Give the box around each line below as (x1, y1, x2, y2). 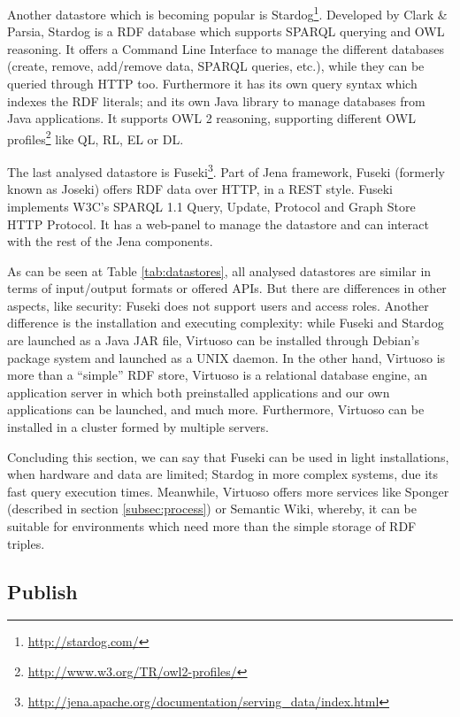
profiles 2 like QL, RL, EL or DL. (7, 127, 184, 148)
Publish (7, 577, 78, 605)
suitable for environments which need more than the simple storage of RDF (7, 517, 417, 535)
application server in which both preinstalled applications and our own (7, 382, 390, 401)
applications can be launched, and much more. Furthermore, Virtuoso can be (7, 400, 425, 419)
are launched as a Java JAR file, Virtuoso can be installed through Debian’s (7, 331, 419, 350)
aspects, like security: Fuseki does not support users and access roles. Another (7, 296, 429, 314)
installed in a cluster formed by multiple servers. (7, 418, 270, 436)
